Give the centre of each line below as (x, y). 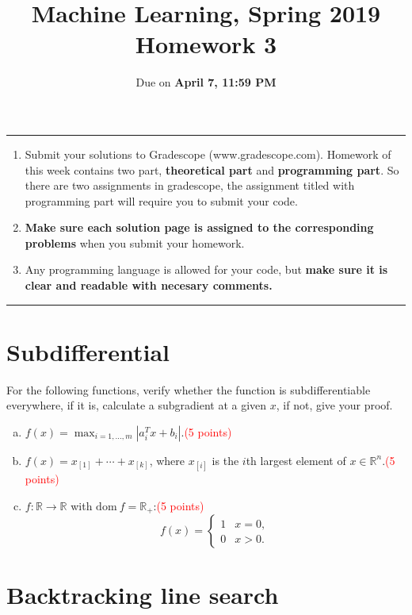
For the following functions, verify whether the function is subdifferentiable (189, 389)
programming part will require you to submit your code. (161, 200)
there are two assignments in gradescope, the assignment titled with (190, 185)
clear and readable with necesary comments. (149, 285)
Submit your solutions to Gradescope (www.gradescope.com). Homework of (208, 154)
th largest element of (296, 460)
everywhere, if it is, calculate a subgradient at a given (137, 405)
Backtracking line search (143, 595)
